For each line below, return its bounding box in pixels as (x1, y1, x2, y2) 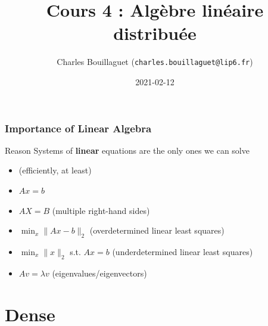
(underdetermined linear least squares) (112, 246, 253, 258)
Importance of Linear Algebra (5, 120, 152, 135)
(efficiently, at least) (18, 164, 92, 176)
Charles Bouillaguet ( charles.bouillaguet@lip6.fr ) (57, 55, 253, 68)
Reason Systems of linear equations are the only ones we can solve (5, 144, 250, 156)
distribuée (113, 21, 197, 45)
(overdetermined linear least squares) (89, 224, 225, 237)
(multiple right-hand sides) (52, 204, 150, 216)
